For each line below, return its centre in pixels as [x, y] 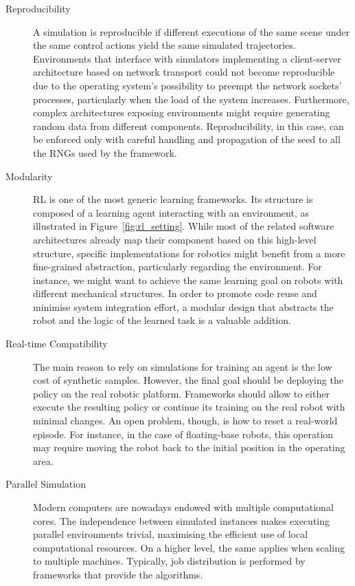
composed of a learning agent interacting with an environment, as [171, 212]
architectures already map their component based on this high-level [175, 239]
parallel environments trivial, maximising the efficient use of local [171, 534]
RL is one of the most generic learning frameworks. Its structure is [173, 199]
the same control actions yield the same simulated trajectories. [164, 45]
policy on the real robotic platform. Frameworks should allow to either [181, 393]
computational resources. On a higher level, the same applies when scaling [189, 547]
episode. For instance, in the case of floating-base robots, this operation [183, 434]
